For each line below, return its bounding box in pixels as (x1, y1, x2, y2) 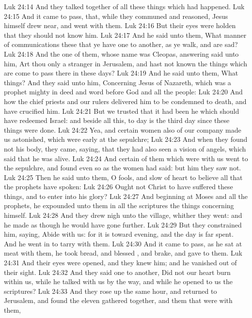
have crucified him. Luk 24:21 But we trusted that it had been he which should (4, 106, 239, 116)
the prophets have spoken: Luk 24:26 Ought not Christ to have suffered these (4, 182, 233, 192)
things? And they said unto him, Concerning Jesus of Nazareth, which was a (4, 77, 231, 87)
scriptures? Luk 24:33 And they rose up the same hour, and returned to (4, 286, 217, 296)
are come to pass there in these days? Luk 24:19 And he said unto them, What (4, 68, 238, 78)
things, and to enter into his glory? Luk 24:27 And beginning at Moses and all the (4, 191, 248, 201)
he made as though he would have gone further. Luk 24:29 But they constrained (4, 219, 242, 229)
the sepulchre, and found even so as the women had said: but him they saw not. (4, 163, 241, 173)
